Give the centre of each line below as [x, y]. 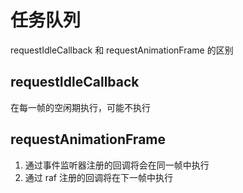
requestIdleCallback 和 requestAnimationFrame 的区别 [122, 50]
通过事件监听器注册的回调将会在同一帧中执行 [117, 165]
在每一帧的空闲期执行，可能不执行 [80, 107]
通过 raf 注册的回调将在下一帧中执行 [98, 177]
